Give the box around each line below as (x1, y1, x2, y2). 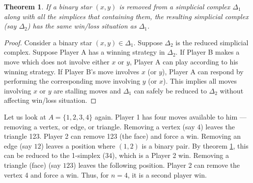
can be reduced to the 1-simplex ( (4, 150, 106, 160)
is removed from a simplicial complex (119, 1, 230, 11)
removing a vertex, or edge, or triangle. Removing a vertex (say (4, 121, 195, 131)
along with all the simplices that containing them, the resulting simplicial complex (4, 11, 249, 21)
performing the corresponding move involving (4, 76, 141, 86)
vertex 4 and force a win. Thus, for (4, 169, 109, 180)
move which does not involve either (4, 56, 110, 66)
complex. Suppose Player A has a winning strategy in (4, 47, 165, 57)
